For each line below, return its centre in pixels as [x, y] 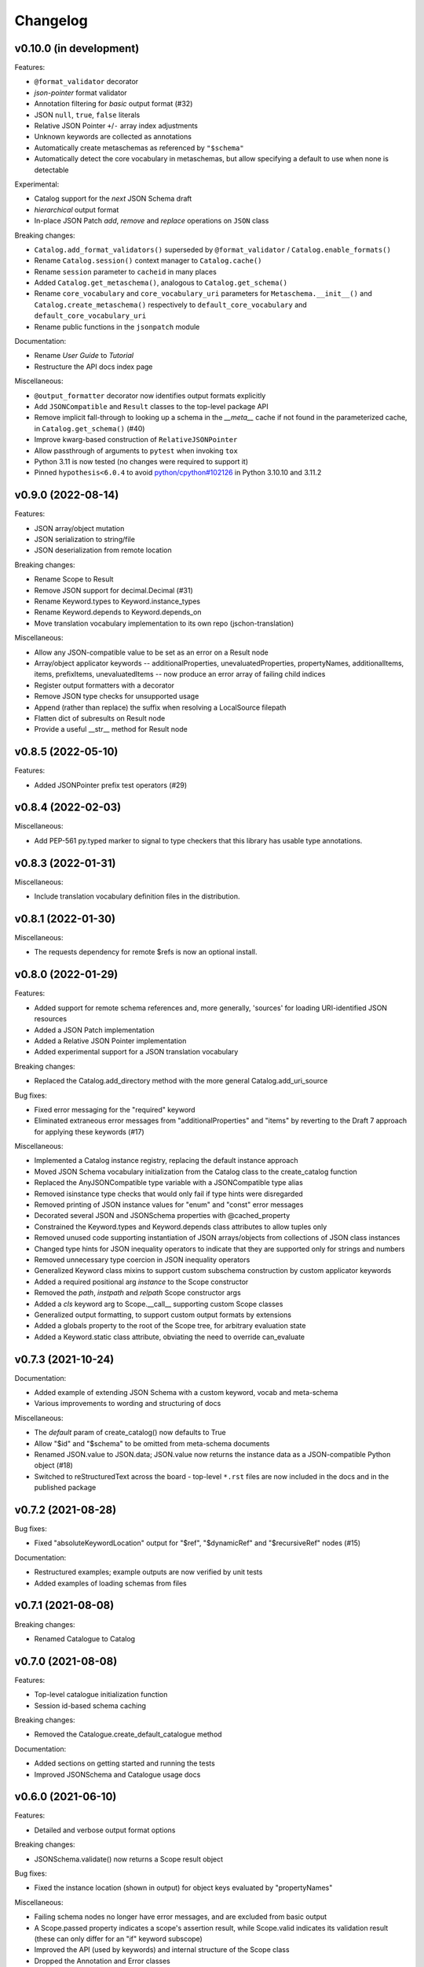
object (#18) [54, 1465]
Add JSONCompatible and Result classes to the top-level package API [151, 406]
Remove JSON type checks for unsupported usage [117, 696]
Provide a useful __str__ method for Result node [111, 729]
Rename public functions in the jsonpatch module [117, 327]
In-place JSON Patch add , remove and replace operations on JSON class [152, 221]
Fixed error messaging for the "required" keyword [115, 1109]
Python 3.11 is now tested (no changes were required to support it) [141, 461]
